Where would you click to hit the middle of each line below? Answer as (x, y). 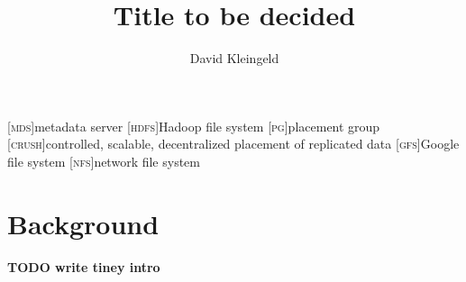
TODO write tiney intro (84, 266)
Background (83, 223)
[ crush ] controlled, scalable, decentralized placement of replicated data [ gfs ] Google (233, 144)
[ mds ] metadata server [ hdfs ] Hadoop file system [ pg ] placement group (194, 126)
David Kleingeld (234, 58)
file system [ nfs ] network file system (104, 161)
